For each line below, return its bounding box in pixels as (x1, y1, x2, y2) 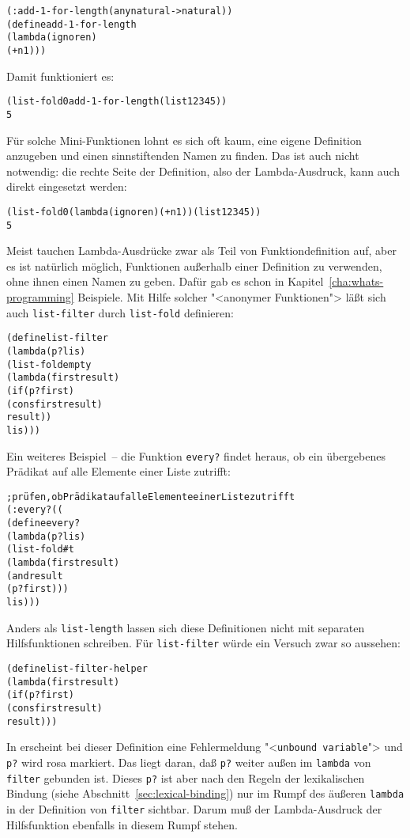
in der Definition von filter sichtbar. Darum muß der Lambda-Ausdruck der (6, 800, 382, 817)
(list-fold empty (6, 358, 92, 370)
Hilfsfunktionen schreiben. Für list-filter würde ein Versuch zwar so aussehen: (6, 635, 401, 651)
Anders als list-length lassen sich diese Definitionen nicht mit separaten (6, 619, 365, 635)
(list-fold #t (6, 544, 74, 556)
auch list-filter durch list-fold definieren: (6, 304, 234, 320)
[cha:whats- (329, 273, 384, 290)
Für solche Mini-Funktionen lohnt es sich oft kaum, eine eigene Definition (6, 131, 362, 148)
